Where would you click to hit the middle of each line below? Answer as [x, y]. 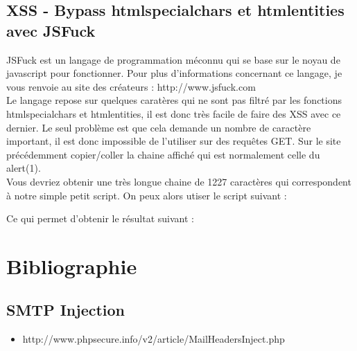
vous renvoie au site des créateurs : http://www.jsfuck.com [131, 86]
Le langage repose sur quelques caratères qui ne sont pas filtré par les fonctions [174, 100]
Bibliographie [72, 265]
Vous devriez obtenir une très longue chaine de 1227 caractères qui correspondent [179, 181]
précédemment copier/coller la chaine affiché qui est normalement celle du [163, 154]
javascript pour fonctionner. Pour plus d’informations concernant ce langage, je [174, 73]
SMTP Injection [66, 310]
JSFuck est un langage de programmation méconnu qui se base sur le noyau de [173, 59]
